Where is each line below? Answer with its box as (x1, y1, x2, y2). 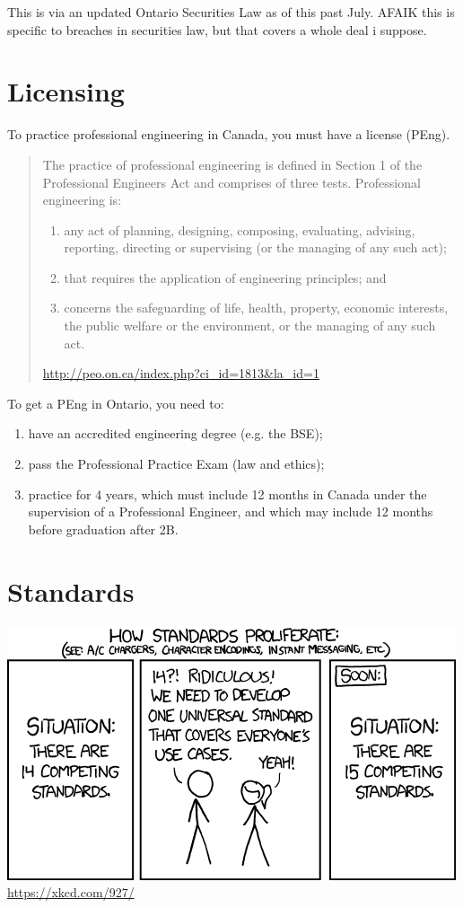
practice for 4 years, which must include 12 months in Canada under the (28, 484, 427, 503)
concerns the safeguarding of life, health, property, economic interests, (64, 298, 449, 317)
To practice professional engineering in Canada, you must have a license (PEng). (7, 125, 450, 144)
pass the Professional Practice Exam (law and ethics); (28, 454, 325, 473)
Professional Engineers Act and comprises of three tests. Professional (42, 172, 421, 191)
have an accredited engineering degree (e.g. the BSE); (28, 424, 323, 443)
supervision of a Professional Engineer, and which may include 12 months (28, 502, 433, 521)
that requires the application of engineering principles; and (64, 268, 387, 287)
